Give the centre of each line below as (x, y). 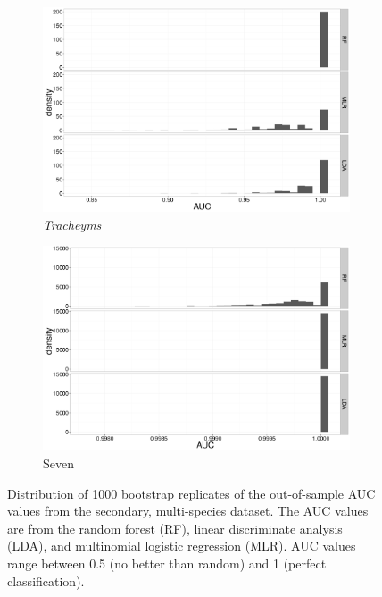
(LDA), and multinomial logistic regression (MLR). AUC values (182, 546)
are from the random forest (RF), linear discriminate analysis (175, 528)
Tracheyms (72, 224)
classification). (46, 580)
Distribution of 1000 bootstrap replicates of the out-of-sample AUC (191, 493)
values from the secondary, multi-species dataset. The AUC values (188, 511)
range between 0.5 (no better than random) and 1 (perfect (167, 563)
